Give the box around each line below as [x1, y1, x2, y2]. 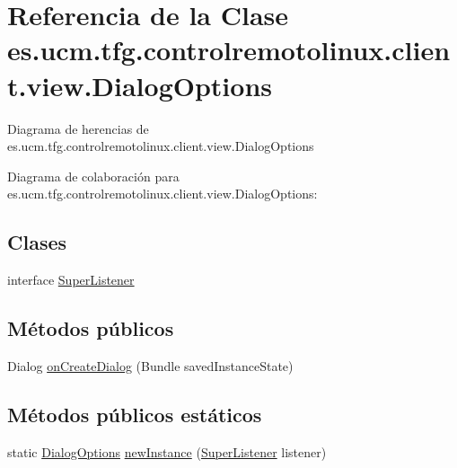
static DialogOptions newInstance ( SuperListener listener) [7, 442, 327, 461]
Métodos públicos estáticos [7, 400, 262, 428]
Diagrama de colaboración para [7, 166, 180, 185]
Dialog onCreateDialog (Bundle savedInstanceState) [7, 356, 294, 375]
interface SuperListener [7, 270, 135, 289]
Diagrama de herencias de [7, 119, 149, 137]
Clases [7, 228, 67, 256]
